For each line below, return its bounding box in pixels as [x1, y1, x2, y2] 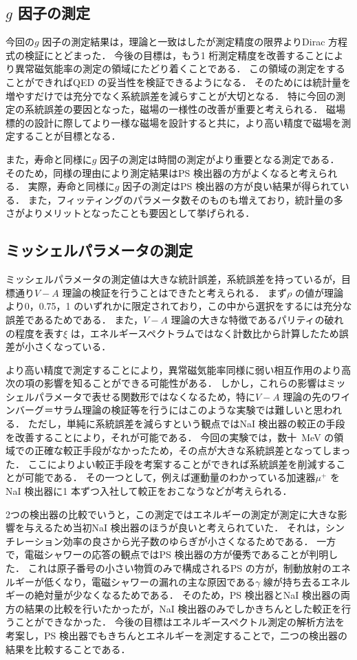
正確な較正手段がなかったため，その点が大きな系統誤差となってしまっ [34, 443, 351, 458]
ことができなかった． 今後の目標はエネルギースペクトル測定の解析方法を [14, 615, 345, 629]
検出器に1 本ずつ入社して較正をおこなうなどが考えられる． [24, 484, 292, 498]
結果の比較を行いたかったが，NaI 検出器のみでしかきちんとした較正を [24, 601, 342, 615]
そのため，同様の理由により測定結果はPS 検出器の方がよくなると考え [6, 165, 318, 180]
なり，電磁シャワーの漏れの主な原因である [63, 574, 255, 588]
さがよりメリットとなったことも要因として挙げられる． [6, 206, 255, 220]
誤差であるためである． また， [6, 312, 144, 326]
